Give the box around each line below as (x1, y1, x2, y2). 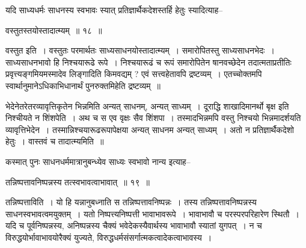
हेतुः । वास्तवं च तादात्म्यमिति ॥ (5, 135, 104, 147)
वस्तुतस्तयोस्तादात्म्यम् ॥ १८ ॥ (5, 23, 102, 36)
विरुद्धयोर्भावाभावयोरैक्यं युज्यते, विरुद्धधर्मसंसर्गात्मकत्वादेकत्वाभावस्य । (5, 231, 212, 243)
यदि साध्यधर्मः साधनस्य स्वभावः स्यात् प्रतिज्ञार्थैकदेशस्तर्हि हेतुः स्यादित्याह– (5, 4, 223, 16)
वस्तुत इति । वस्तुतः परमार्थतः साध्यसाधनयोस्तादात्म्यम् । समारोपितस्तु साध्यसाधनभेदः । (5, 44, 275, 57)
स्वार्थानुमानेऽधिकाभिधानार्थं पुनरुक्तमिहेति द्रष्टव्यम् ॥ (5, 79, 161, 91)
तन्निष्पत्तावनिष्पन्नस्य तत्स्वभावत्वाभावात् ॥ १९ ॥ (5, 175, 150, 188)
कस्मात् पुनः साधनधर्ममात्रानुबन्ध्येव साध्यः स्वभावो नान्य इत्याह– (5, 155, 191, 167)
